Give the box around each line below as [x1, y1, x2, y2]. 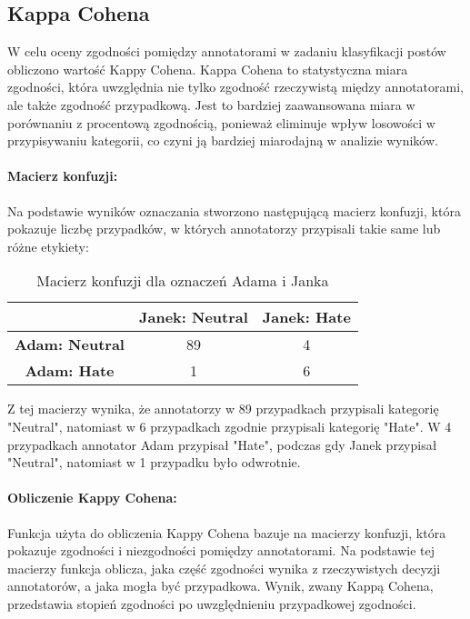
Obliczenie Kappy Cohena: [7, 488, 177, 507]
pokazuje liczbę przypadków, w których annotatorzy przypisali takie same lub [7, 219, 441, 238]
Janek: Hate [262, 306, 351, 328]
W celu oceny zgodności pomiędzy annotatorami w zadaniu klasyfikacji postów [7, 42, 446, 61]
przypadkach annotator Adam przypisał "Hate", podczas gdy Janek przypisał [7, 434, 437, 454]
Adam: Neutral [15, 334, 125, 355]
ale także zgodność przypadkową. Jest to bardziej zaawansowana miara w [7, 95, 415, 114]
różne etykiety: [7, 236, 89, 255]
